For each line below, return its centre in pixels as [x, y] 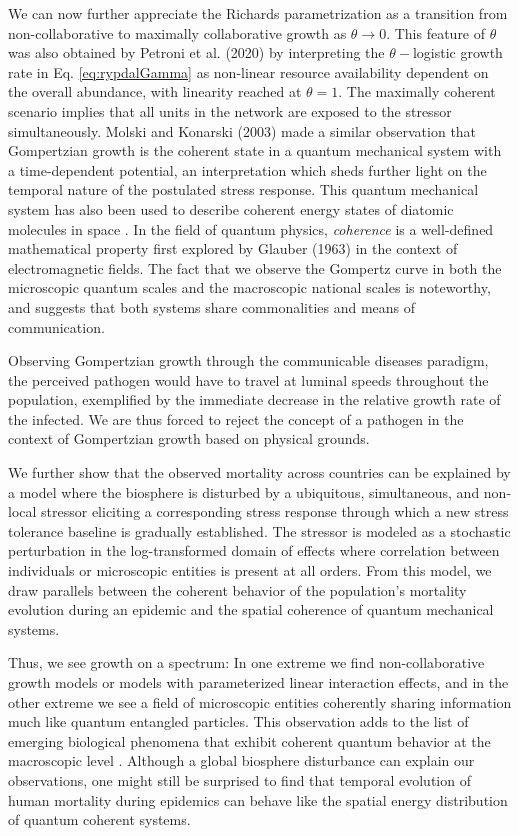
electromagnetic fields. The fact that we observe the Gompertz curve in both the [255, 267]
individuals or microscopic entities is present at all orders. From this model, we [250, 570]
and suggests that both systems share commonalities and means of [212, 306]
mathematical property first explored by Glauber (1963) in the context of [233, 248]
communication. [56, 326]
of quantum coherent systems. [99, 819]
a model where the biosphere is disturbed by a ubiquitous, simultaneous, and [244, 491]
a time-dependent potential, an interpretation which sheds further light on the [247, 169]
